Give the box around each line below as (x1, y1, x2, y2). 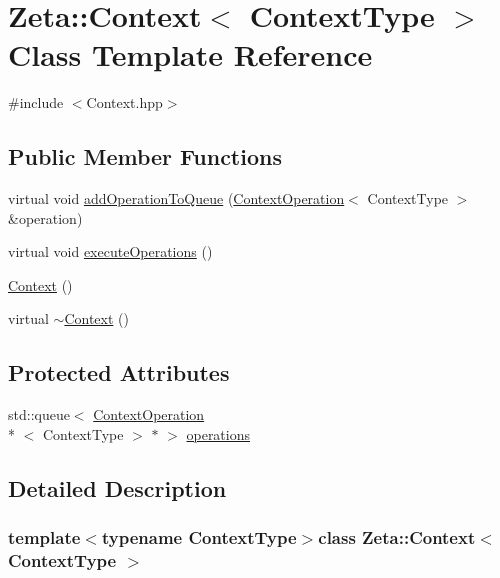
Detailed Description (8, 472, 227, 503)
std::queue (8, 404, 70, 425)
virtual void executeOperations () (8, 241, 213, 262)
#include (8, 92, 64, 113)
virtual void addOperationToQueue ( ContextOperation (8, 188, 345, 209)
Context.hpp (86, 92, 163, 113)
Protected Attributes (8, 357, 230, 388)
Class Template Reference (8, 34, 373, 75)
